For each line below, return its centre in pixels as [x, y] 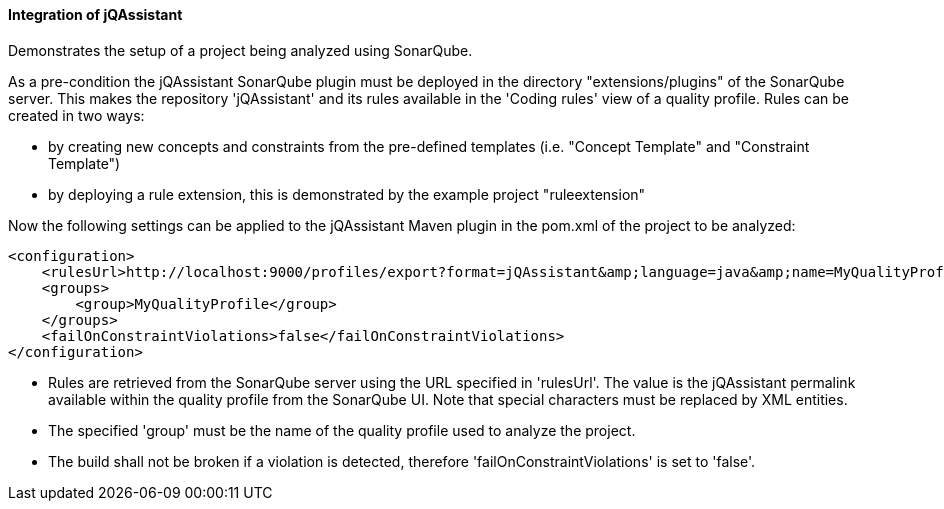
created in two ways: [76, 115]
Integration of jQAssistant [95, 14]
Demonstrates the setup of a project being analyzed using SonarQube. [240, 50]
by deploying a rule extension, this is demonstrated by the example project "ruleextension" [347, 194]
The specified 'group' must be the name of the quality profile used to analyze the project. [342, 430]
